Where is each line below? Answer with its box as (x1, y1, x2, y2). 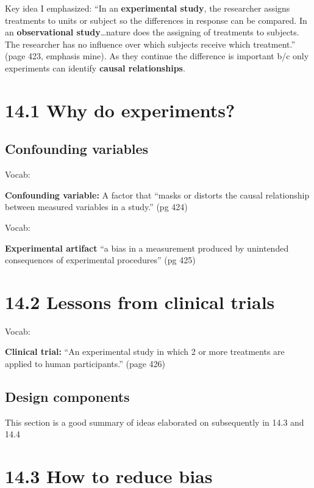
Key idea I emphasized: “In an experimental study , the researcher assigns (5, 2, 290, 14)
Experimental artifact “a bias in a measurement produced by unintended (5, 241, 289, 254)
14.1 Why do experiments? (5, 97, 235, 122)
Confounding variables (5, 139, 149, 158)
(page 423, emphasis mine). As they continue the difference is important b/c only (5, 49, 309, 62)
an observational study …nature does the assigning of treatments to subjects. (5, 26, 299, 38)
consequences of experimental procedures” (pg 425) (5, 253, 196, 266)
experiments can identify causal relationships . (5, 61, 185, 74)
